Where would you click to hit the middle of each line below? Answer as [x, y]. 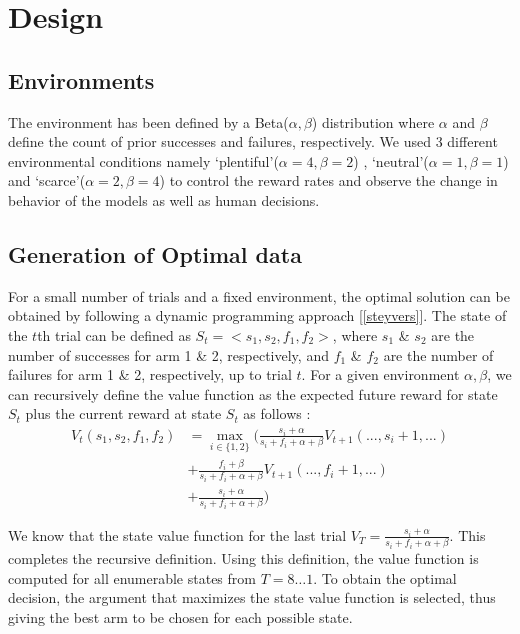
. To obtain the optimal [385, 577]
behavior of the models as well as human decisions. [164, 199]
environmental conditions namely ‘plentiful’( [143, 160]
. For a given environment [380, 374]
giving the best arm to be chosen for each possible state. [180, 616]
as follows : [277, 413]
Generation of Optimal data [155, 253]
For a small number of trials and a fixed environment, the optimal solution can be [259, 295]
